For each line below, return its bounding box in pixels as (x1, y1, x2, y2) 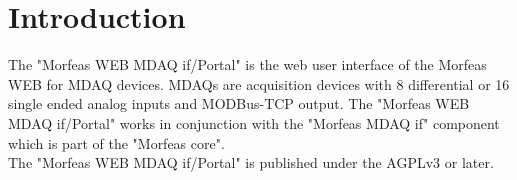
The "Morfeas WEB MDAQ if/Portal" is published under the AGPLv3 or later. (8, 152, 494, 173)
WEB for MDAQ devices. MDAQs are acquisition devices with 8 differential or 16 (8, 73, 510, 94)
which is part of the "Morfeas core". (8, 132, 225, 153)
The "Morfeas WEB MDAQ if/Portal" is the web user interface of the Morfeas (8, 54, 487, 75)
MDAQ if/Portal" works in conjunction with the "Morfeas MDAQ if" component (8, 112, 500, 133)
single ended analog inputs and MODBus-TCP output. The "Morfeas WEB (8, 93, 470, 114)
